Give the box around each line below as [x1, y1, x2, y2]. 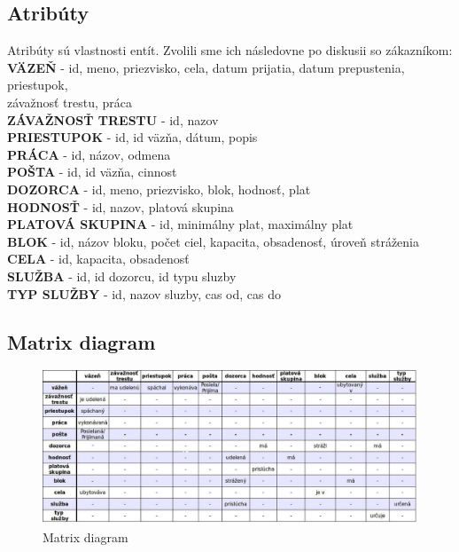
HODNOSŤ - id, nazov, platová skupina [7, 197, 234, 216]
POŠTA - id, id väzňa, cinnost [7, 162, 177, 181]
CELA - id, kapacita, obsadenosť [7, 249, 190, 268]
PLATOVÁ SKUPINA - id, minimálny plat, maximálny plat [7, 215, 354, 233]
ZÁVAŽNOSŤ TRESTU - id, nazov [7, 110, 219, 129]
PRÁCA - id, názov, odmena [7, 145, 171, 163]
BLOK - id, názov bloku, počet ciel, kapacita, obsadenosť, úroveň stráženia [7, 232, 420, 250]
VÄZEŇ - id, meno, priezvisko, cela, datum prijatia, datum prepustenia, [7, 58, 405, 76]
